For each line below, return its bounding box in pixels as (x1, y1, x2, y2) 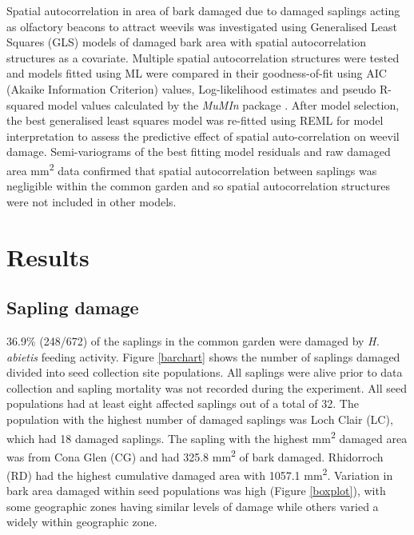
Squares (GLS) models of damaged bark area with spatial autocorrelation (6, 34, 366, 50)
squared (6, 96, 45, 113)
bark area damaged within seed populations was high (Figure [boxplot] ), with (6, 482, 386, 499)
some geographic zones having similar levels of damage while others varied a (6, 497, 379, 514)
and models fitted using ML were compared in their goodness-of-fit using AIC (6, 65, 387, 82)
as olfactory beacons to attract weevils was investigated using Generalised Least (6, 18, 398, 34)
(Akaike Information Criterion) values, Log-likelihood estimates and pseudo (6, 80, 376, 97)
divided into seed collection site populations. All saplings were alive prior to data (6, 364, 403, 381)
